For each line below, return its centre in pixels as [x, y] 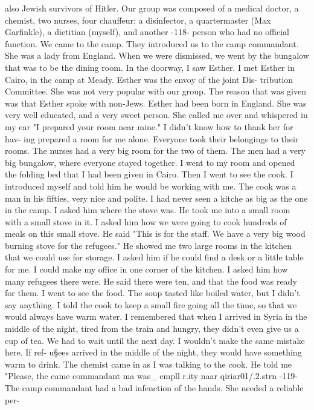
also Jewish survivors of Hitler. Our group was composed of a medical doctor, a [152, 8]
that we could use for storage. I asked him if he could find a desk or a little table [154, 257]
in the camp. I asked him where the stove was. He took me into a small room [148, 210]
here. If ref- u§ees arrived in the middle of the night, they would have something [153, 352]
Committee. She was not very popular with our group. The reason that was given [155, 91]
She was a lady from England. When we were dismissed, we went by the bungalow [157, 55]
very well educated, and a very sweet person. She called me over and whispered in [156, 115]
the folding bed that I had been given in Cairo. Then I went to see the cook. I [149, 174]
